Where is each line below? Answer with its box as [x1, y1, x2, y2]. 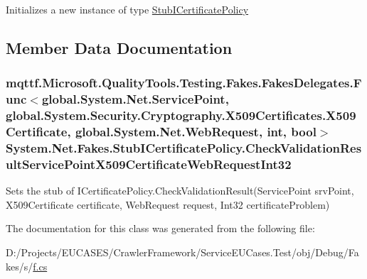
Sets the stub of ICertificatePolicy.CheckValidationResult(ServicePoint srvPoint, [6, 183, 354, 198]
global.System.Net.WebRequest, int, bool [75, 123, 317, 141]
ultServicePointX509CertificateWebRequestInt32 [6, 155, 292, 173]
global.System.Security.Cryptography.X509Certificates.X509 [6, 106, 356, 124]
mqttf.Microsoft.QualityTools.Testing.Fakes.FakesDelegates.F [6, 74, 362, 92]
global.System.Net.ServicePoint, [41, 90, 229, 108]
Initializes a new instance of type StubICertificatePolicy [6, 2, 249, 16]
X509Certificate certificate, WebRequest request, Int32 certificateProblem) [6, 197, 330, 212]
